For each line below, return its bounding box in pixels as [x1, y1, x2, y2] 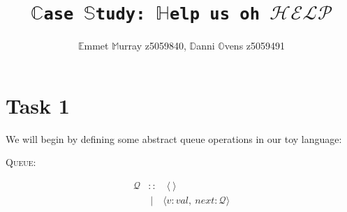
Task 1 [6, 91, 70, 119]
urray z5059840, [119, 38, 186, 53]
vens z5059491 [224, 38, 286, 53]
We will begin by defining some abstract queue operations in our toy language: [6, 131, 342, 146]
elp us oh [170, 4, 260, 24]
